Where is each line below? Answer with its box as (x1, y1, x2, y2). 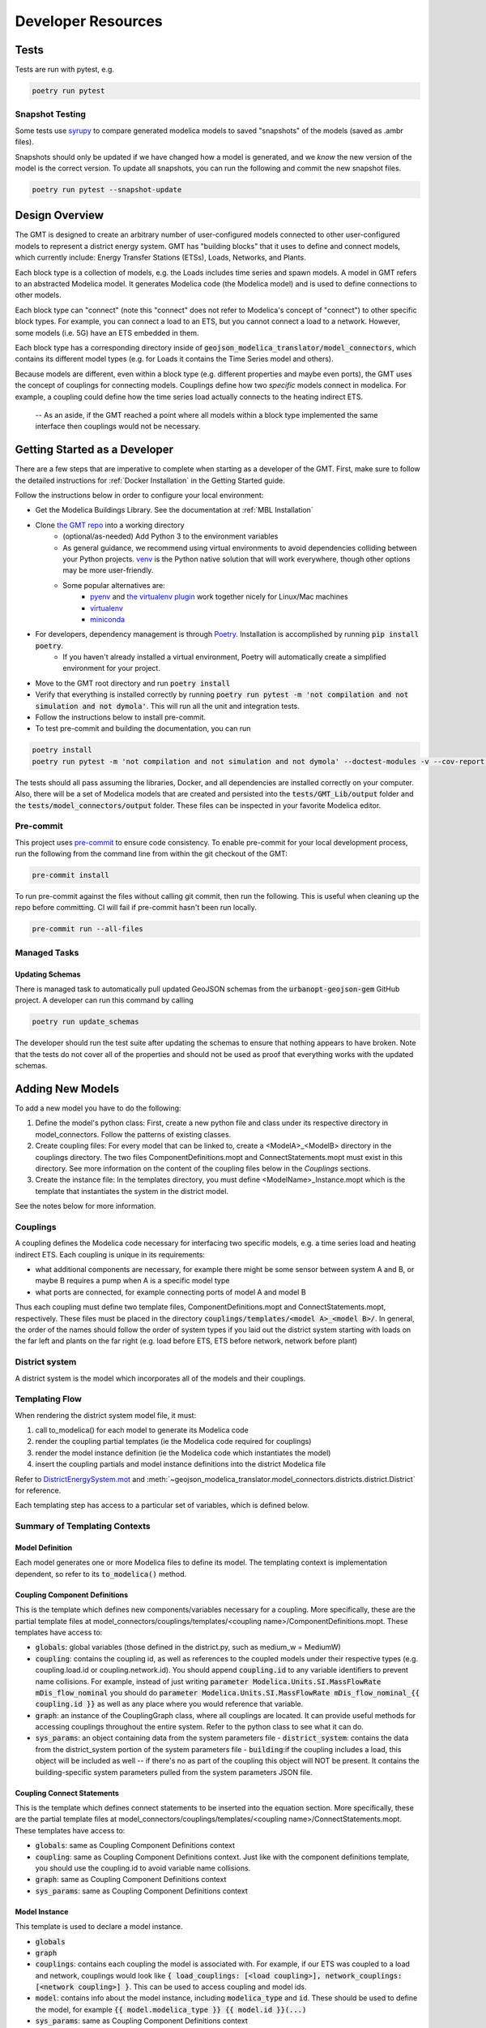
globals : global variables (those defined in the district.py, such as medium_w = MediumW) (35, 1643, 342, 1652)
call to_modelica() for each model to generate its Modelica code (35, 1425, 249, 1435)
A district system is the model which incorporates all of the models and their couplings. (15, 1373, 306, 1383)
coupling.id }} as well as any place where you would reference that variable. (35, 1699, 304, 1709)
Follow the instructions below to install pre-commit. (35, 712, 207, 722)
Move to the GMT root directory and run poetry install (35, 678, 231, 688)
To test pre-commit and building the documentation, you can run (35, 724, 251, 733)
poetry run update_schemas (32, 1017, 139, 1026)
